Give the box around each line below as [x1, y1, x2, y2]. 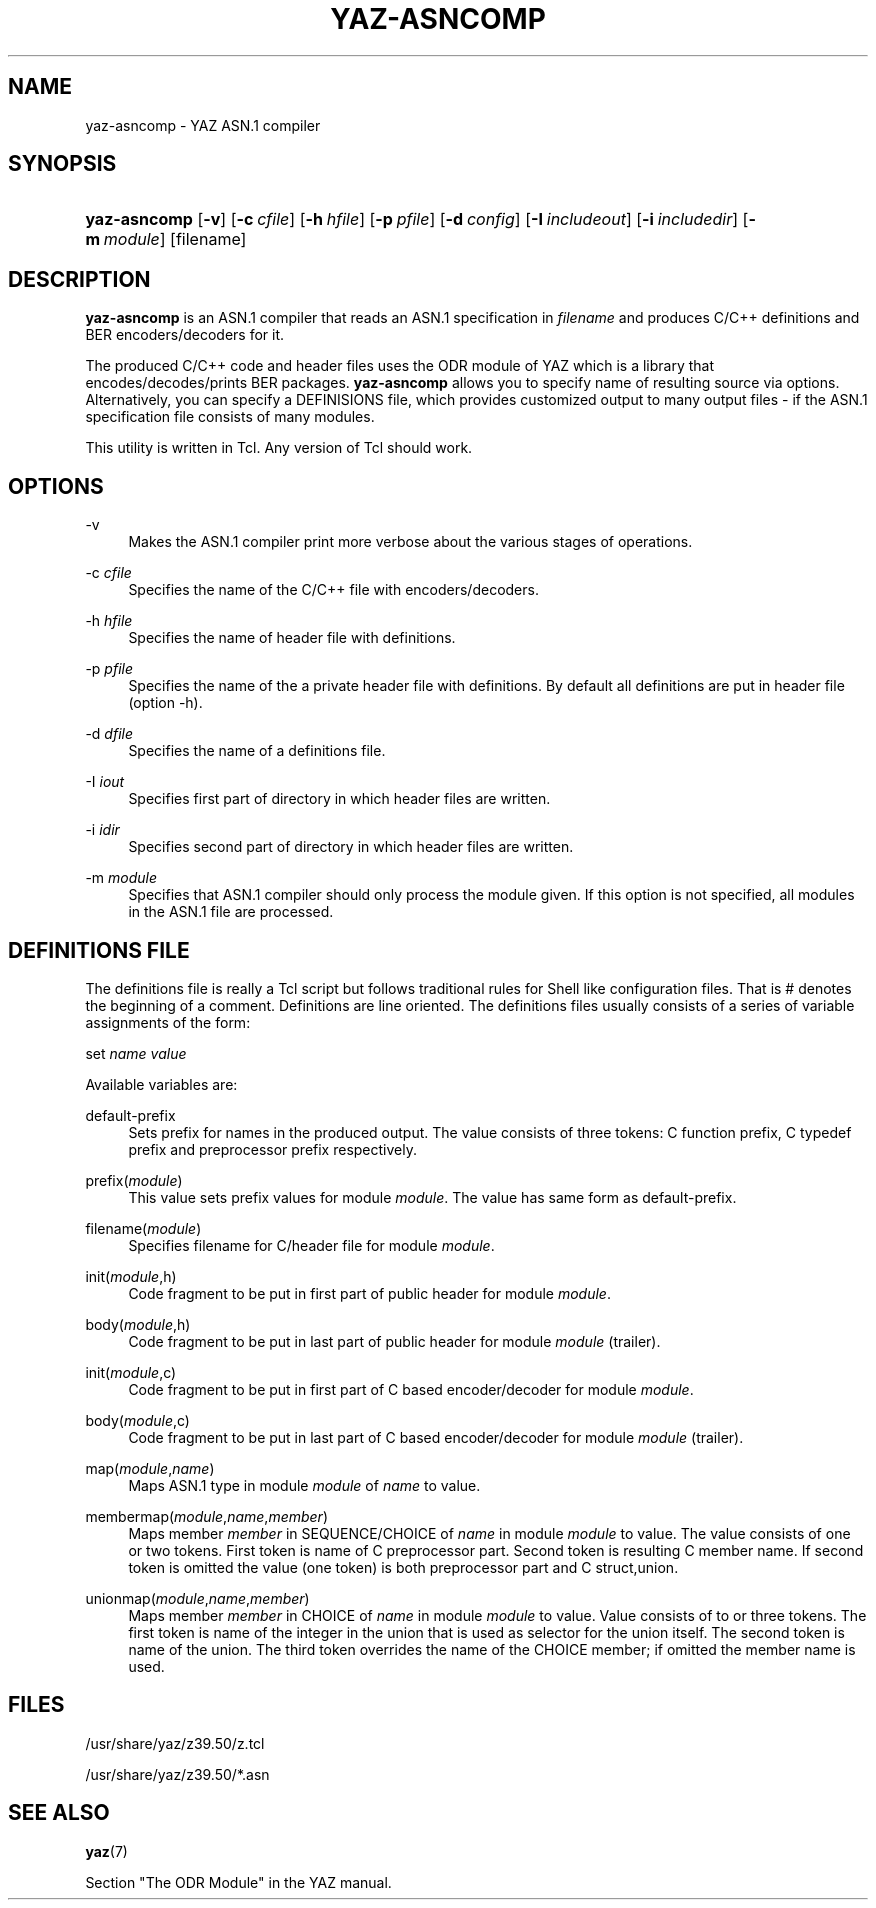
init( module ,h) [85, 1267, 177, 1285]
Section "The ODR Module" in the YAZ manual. [85, 1873, 392, 1891]
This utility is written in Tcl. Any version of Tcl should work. [85, 439, 473, 457]
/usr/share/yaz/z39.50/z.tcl [85, 1734, 265, 1752]
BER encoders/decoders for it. [85, 326, 285, 344]
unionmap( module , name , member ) [85, 1589, 310, 1607]
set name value [85, 1044, 187, 1062]
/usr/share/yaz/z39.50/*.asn [85, 1765, 270, 1783]
